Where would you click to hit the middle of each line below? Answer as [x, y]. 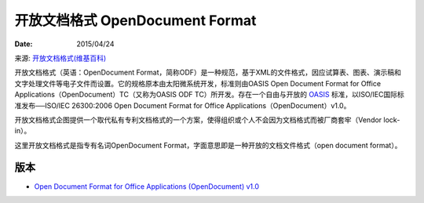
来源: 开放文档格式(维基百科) [60, 58]
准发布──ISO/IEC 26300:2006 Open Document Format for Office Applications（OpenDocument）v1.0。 [183, 105]
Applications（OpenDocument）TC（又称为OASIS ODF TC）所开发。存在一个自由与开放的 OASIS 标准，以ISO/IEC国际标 [209, 95]
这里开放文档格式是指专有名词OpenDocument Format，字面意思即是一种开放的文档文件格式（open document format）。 [208, 145]
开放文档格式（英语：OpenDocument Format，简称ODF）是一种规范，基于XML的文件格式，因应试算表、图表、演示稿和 [208, 72]
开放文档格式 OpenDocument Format [135, 20]
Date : [24, 44]
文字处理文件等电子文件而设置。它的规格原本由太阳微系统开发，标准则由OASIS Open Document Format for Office [197, 83]
